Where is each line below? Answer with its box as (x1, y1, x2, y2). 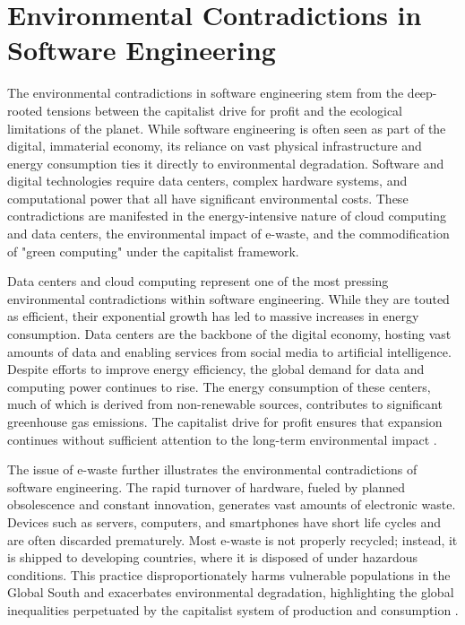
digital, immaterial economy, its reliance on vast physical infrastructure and (7, 136, 422, 155)
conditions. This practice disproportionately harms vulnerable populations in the (7, 565, 451, 584)
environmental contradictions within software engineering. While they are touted (7, 289, 450, 308)
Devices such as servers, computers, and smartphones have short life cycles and (7, 512, 442, 531)
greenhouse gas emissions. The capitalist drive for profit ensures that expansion (7, 412, 443, 430)
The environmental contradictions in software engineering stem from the (7, 83, 404, 102)
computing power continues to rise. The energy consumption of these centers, (7, 377, 431, 395)
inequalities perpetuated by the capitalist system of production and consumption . (7, 600, 459, 619)
